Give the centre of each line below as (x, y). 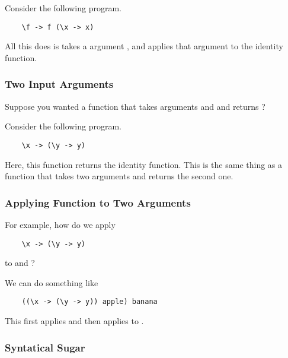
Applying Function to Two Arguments (98, 202)
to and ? (20, 263)
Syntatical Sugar (45, 347)
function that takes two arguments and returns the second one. (119, 176)
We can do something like (52, 282)
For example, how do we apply (60, 224)
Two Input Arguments (59, 84)
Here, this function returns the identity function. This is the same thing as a (144, 164)
